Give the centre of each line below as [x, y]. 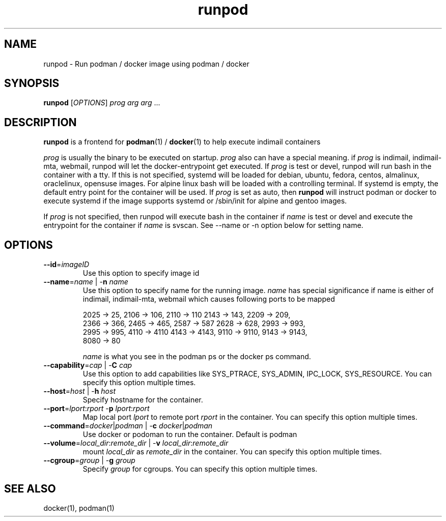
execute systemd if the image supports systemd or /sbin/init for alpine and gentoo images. [195, 201]
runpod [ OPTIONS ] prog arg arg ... [102, 103]
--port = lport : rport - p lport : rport [96, 409]
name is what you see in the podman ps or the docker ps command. [197, 357]
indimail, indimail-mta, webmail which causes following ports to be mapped [209, 299]
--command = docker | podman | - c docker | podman [128, 426]
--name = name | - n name [86, 282]
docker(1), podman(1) [79, 508]
